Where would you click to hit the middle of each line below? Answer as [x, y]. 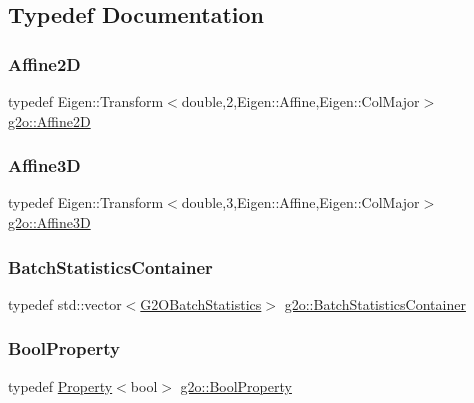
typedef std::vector [65, 303]
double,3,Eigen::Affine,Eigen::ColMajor [300, 202]
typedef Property [60, 385]
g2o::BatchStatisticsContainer [375, 303]
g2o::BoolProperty [236, 385]
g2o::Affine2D [49, 120]
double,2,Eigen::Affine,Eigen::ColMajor [300, 101]
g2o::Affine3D [49, 222]
